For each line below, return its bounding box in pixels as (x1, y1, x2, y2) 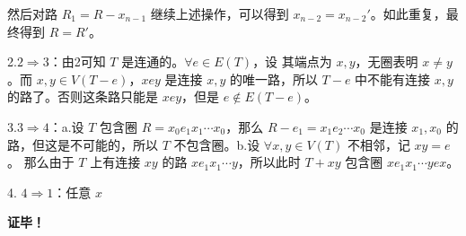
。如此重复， (370, 4, 446, 22)
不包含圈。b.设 (173, 135, 260, 153)
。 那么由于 (7, 153, 75, 171)
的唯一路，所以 (229, 69, 318, 88)
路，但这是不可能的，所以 (7, 135, 158, 153)
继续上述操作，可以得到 (150, 4, 289, 22)
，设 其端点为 (252, 52, 332, 71)
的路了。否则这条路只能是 (7, 87, 158, 106)
